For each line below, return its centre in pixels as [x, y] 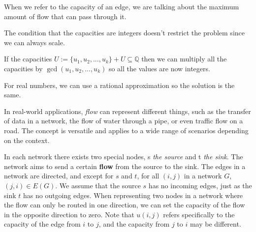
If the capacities [28, 59]
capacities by [23, 68]
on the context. [27, 140]
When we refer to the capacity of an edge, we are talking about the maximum [122, 6]
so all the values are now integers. [159, 68]
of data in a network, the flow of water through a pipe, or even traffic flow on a [124, 121]
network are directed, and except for [59, 176]
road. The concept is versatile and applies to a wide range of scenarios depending [126, 130]
